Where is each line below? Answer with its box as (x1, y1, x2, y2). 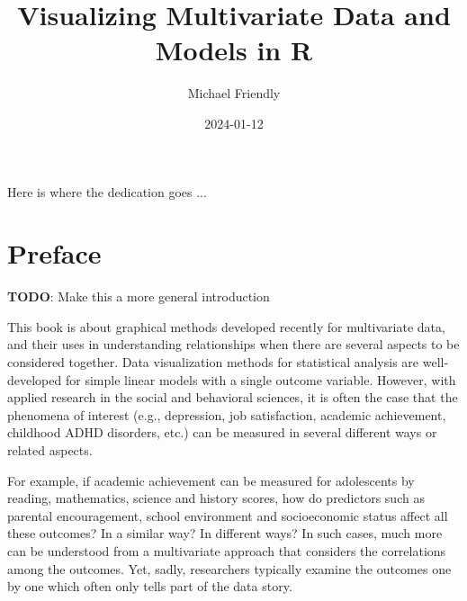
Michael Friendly (187, 84, 281, 103)
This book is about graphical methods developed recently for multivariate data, (7, 317, 445, 336)
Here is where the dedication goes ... (7, 182, 207, 201)
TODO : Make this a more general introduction (7, 287, 270, 306)
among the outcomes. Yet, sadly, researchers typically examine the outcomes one (7, 559, 452, 578)
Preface (7, 235, 102, 272)
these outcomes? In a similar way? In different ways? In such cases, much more (7, 524, 443, 543)
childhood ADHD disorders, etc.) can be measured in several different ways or (7, 423, 437, 442)
